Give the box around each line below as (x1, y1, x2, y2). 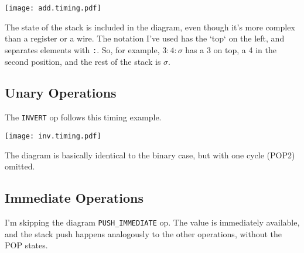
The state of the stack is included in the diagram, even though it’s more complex (5, 20, 295, 33)
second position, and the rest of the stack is (5, 55, 161, 67)
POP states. (5, 239, 48, 251)
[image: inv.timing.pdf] (5, 131, 101, 140)
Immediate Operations (5, 189, 144, 207)
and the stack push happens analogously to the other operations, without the (5, 227, 282, 240)
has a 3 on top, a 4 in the (185, 43, 276, 56)
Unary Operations (5, 84, 117, 102)
